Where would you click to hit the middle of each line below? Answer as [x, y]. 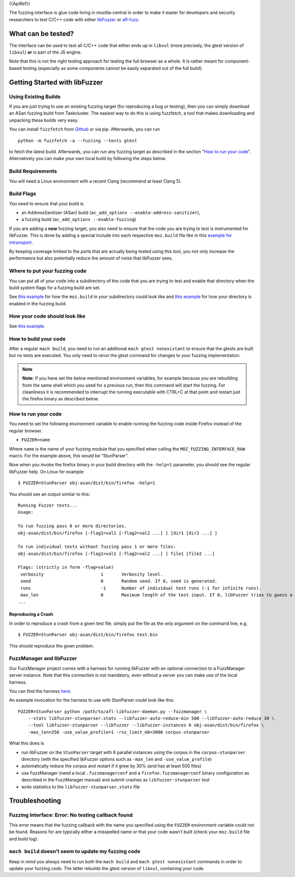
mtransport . [21, 242]
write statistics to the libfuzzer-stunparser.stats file [81, 787]
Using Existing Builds [35, 97]
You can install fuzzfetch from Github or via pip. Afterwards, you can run [84, 129]
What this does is [27, 743]
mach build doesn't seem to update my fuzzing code [75, 851]
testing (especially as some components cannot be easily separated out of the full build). [113, 68]
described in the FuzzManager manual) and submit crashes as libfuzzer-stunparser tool [116, 780]
